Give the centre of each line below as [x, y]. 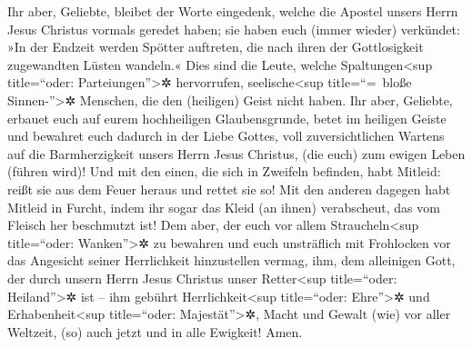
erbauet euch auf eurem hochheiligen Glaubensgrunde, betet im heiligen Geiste [227, 118]
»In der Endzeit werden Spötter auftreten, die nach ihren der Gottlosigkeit [216, 47]
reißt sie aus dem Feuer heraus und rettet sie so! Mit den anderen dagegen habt [229, 189]
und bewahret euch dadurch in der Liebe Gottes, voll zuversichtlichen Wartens [226, 136]
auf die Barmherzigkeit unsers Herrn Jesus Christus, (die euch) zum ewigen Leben [236, 153]
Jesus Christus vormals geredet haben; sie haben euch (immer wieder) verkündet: [234, 29]
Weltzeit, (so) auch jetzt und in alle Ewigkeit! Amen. [155, 331]
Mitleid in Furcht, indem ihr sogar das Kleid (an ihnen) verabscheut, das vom [224, 207]
